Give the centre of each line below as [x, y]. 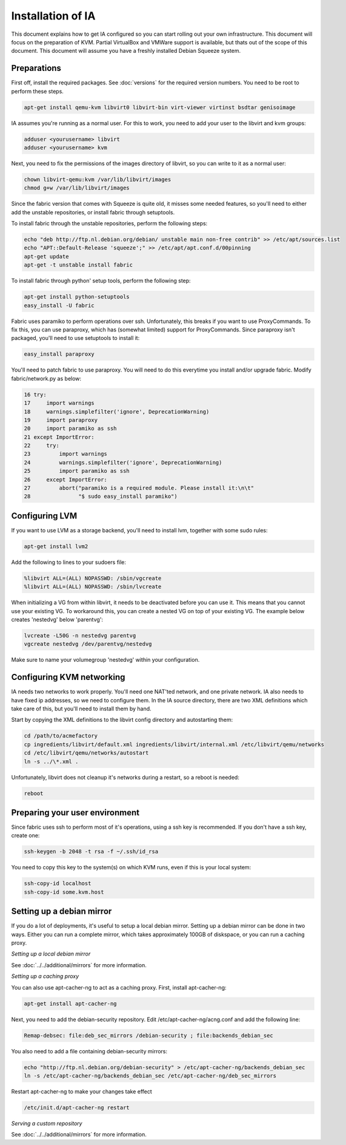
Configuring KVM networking [68, 677]
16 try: [35, 394]
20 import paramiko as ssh [71, 429]
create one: [25, 835]
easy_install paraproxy [59, 354]
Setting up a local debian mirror [51, 954]
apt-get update [46, 256]
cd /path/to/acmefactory [61, 736]
